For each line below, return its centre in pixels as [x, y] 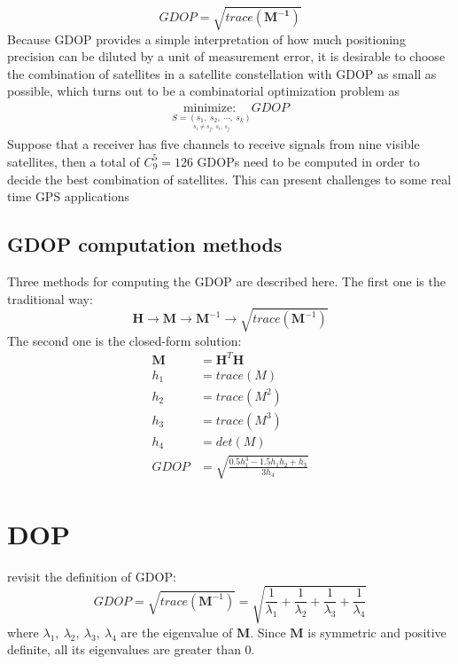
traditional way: [50, 298]
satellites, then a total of [74, 161]
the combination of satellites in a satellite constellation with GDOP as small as [222, 73]
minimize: [210, 108]
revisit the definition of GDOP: [92, 576]
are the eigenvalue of [177, 632]
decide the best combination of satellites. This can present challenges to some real [229, 179]
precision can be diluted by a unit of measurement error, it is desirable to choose [226, 56]
